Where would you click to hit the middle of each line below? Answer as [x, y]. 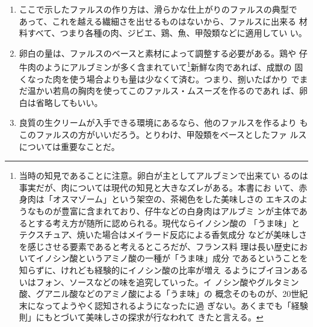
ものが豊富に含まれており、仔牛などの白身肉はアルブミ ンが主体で [167, 210]
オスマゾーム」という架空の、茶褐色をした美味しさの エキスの [176, 199]
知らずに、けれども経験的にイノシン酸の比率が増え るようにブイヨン [155, 269]
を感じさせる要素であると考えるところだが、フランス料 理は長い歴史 [155, 246]
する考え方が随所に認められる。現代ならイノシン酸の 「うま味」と [168, 223]
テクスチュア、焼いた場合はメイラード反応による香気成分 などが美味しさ [163, 235]
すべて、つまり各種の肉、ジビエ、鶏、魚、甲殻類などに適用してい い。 [167, 33]
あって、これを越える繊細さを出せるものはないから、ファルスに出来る [157, 21]
